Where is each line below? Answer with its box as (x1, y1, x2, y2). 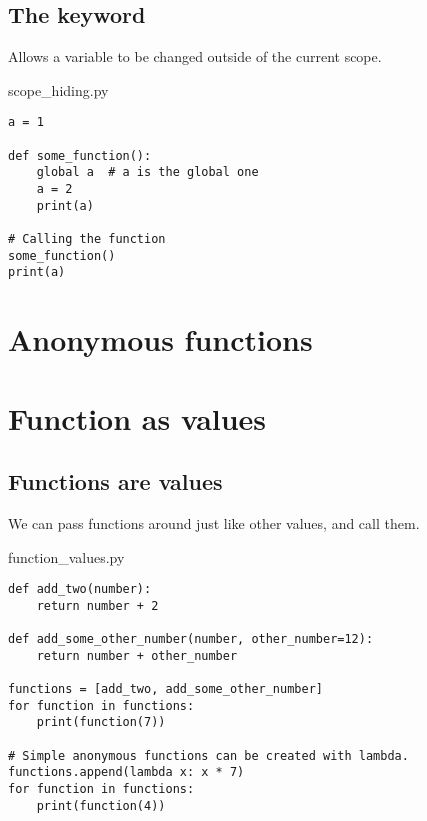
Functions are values (8, 466, 223, 497)
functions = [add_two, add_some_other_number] (8, 682, 323, 697)
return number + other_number (36, 648, 238, 663)
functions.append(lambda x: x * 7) (8, 765, 245, 780)
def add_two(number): (8, 582, 152, 597)
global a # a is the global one (36, 165, 259, 180)
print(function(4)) (36, 798, 166, 813)
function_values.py (8, 546, 125, 567)
